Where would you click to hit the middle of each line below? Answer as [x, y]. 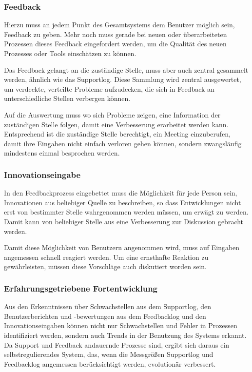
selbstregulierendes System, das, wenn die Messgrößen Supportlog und [109, 354]
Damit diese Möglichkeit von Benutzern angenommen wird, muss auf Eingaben [122, 247]
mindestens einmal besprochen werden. [62, 153]
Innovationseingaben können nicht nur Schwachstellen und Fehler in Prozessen [121, 325]
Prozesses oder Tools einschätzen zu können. [70, 53]
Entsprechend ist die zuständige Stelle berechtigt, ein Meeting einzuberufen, [117, 134]
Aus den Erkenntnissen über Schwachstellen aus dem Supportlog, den [107, 306]
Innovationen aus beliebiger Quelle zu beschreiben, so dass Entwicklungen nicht [123, 202]
